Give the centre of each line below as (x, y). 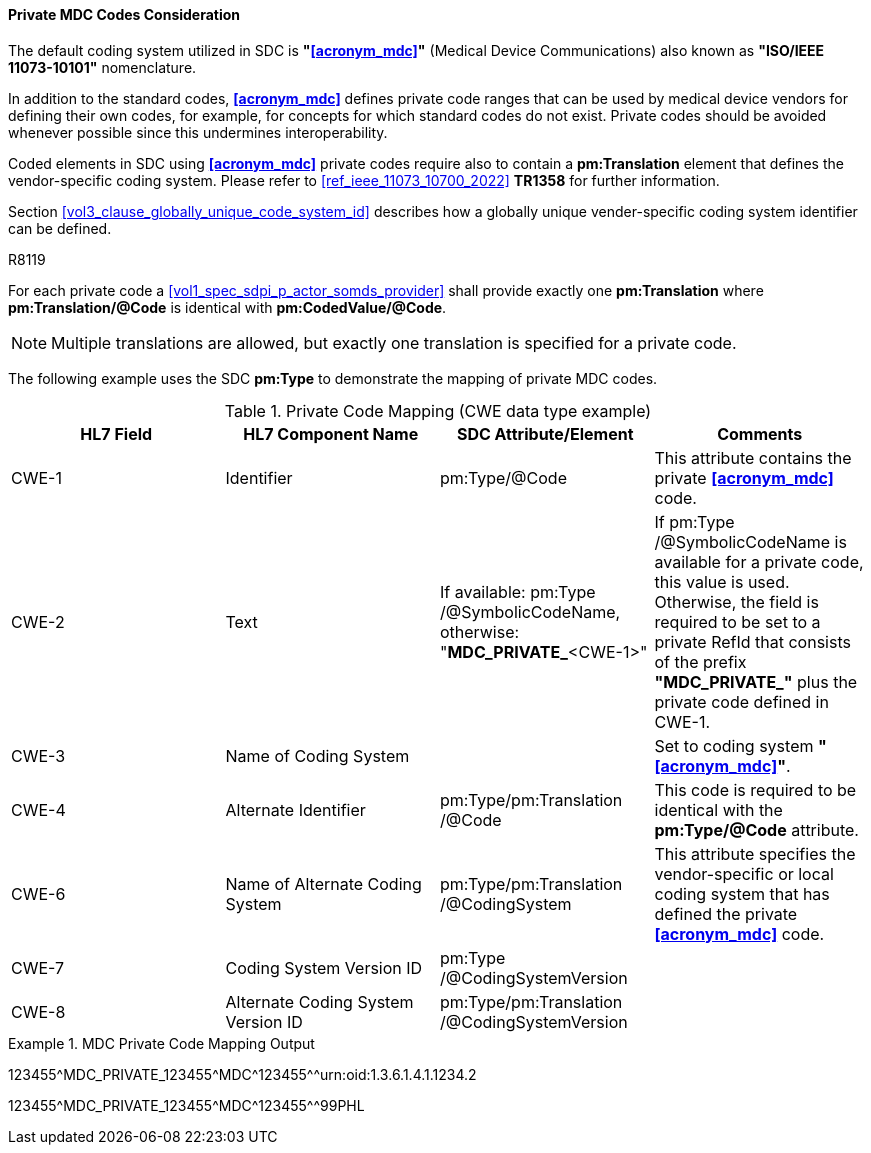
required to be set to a (737, 621)
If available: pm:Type (518, 591)
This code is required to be (755, 789)
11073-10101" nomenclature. (102, 67)
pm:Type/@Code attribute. (756, 829)
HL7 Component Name (331, 433)
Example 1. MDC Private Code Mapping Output (161, 1043)
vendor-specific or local (744, 873)
